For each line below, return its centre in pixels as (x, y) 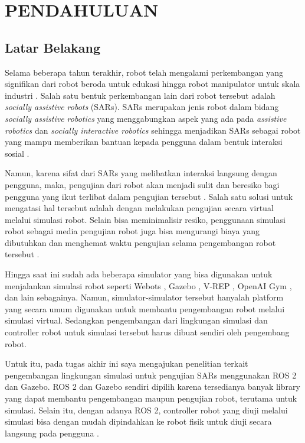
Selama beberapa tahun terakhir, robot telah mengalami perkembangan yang (144, 72)
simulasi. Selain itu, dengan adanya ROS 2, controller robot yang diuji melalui (146, 410)
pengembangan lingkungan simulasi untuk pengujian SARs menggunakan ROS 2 (151, 375)
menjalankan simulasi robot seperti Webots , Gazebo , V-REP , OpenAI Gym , (148, 285)
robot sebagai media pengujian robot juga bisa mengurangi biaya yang (132, 231)
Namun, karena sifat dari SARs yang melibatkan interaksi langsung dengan (141, 173)
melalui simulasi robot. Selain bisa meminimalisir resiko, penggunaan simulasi (145, 219)
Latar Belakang (53, 47)
